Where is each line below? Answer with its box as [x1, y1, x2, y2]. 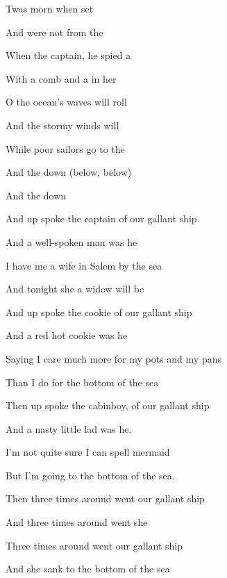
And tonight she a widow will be [6, 281, 144, 296]
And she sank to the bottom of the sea [6, 561, 170, 576]
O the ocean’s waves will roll [6, 94, 127, 109]
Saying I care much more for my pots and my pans [6, 351, 221, 365]
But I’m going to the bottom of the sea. [6, 468, 175, 482]
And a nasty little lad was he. [6, 421, 132, 436]
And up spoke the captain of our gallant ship [6, 211, 197, 226]
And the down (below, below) [6, 165, 132, 179]
